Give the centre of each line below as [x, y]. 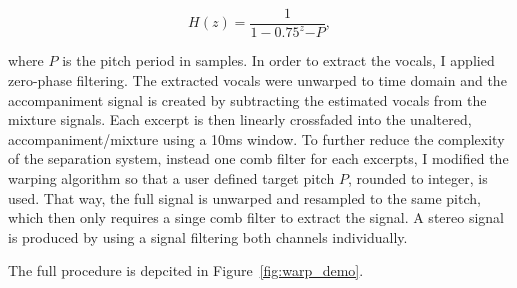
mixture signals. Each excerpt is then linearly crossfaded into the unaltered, [240, 119]
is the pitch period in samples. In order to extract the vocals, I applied [278, 60]
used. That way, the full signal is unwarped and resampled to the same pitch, [244, 197]
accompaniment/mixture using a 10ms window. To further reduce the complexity [256, 138]
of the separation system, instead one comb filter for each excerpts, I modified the [258, 158]
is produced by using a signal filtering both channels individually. [208, 236]
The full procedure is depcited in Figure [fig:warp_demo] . [186, 270]
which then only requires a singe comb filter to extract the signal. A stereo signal [256, 217]
